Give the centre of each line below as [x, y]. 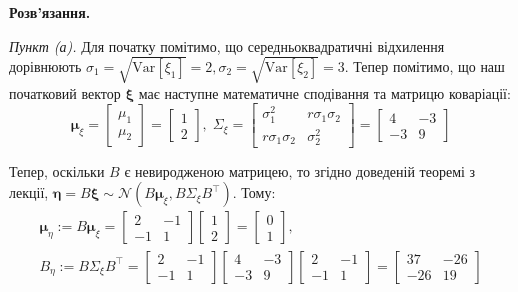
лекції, [29, 192]
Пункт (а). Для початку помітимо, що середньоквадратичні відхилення [227, 45]
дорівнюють [45, 65]
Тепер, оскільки [57, 170]
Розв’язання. [50, 12]
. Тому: [254, 192]
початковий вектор [65, 92]
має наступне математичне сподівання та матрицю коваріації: [324, 92]
